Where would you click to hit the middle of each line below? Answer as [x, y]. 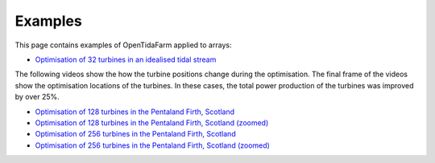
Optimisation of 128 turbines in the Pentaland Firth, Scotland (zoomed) [152, 122]
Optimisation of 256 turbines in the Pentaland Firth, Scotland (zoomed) [152, 145]
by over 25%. [37, 97]
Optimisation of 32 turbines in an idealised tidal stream [126, 59]
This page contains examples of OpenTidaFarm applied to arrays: [123, 45]
